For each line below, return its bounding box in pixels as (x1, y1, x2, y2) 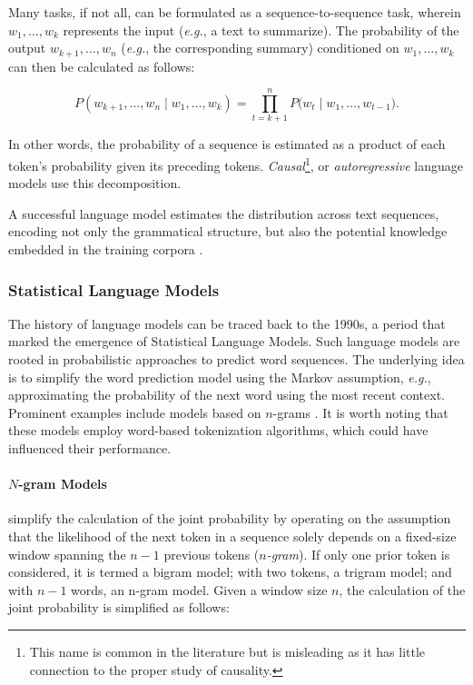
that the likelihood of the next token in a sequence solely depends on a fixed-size (8, 526, 457, 545)
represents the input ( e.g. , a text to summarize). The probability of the (63, 20, 459, 39)
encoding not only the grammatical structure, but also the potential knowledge (8, 222, 448, 241)
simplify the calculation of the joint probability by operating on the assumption (8, 509, 451, 528)
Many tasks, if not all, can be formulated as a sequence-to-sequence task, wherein (8, 3, 461, 21)
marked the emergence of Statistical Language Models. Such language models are (8, 332, 460, 351)
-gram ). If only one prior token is (266, 544, 450, 563)
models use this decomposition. (8, 174, 182, 193)
